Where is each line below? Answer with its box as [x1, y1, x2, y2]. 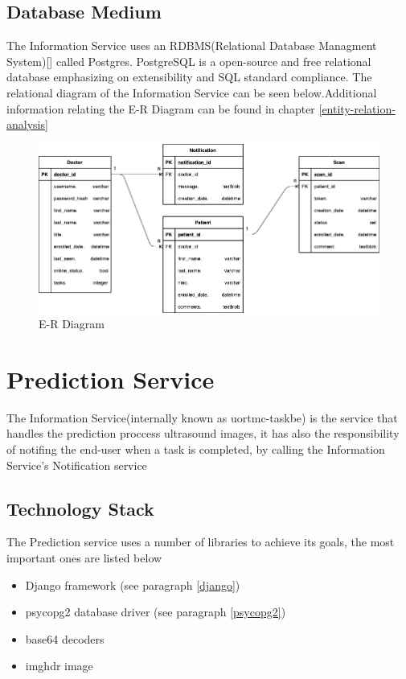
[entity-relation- [318, 100, 396, 117]
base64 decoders [25, 630, 105, 647]
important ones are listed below [6, 549, 162, 566]
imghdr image [25, 657, 93, 674]
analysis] [6, 116, 48, 133]
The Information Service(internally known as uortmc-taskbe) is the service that [6, 409, 398, 426]
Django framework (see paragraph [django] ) [25, 576, 240, 593]
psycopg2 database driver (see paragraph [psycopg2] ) [25, 603, 286, 620]
